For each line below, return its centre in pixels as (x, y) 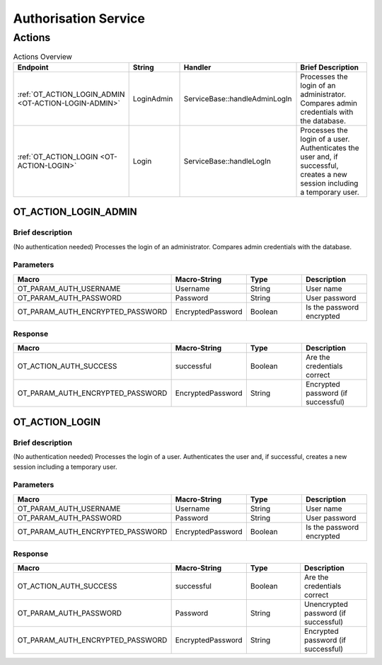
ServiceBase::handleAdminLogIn (238, 98)
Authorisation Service (79, 18)
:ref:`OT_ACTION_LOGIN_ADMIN (71, 94)
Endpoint (33, 67)
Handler (197, 67)
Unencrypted (326, 604)
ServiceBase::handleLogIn (227, 161)
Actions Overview (42, 57)
